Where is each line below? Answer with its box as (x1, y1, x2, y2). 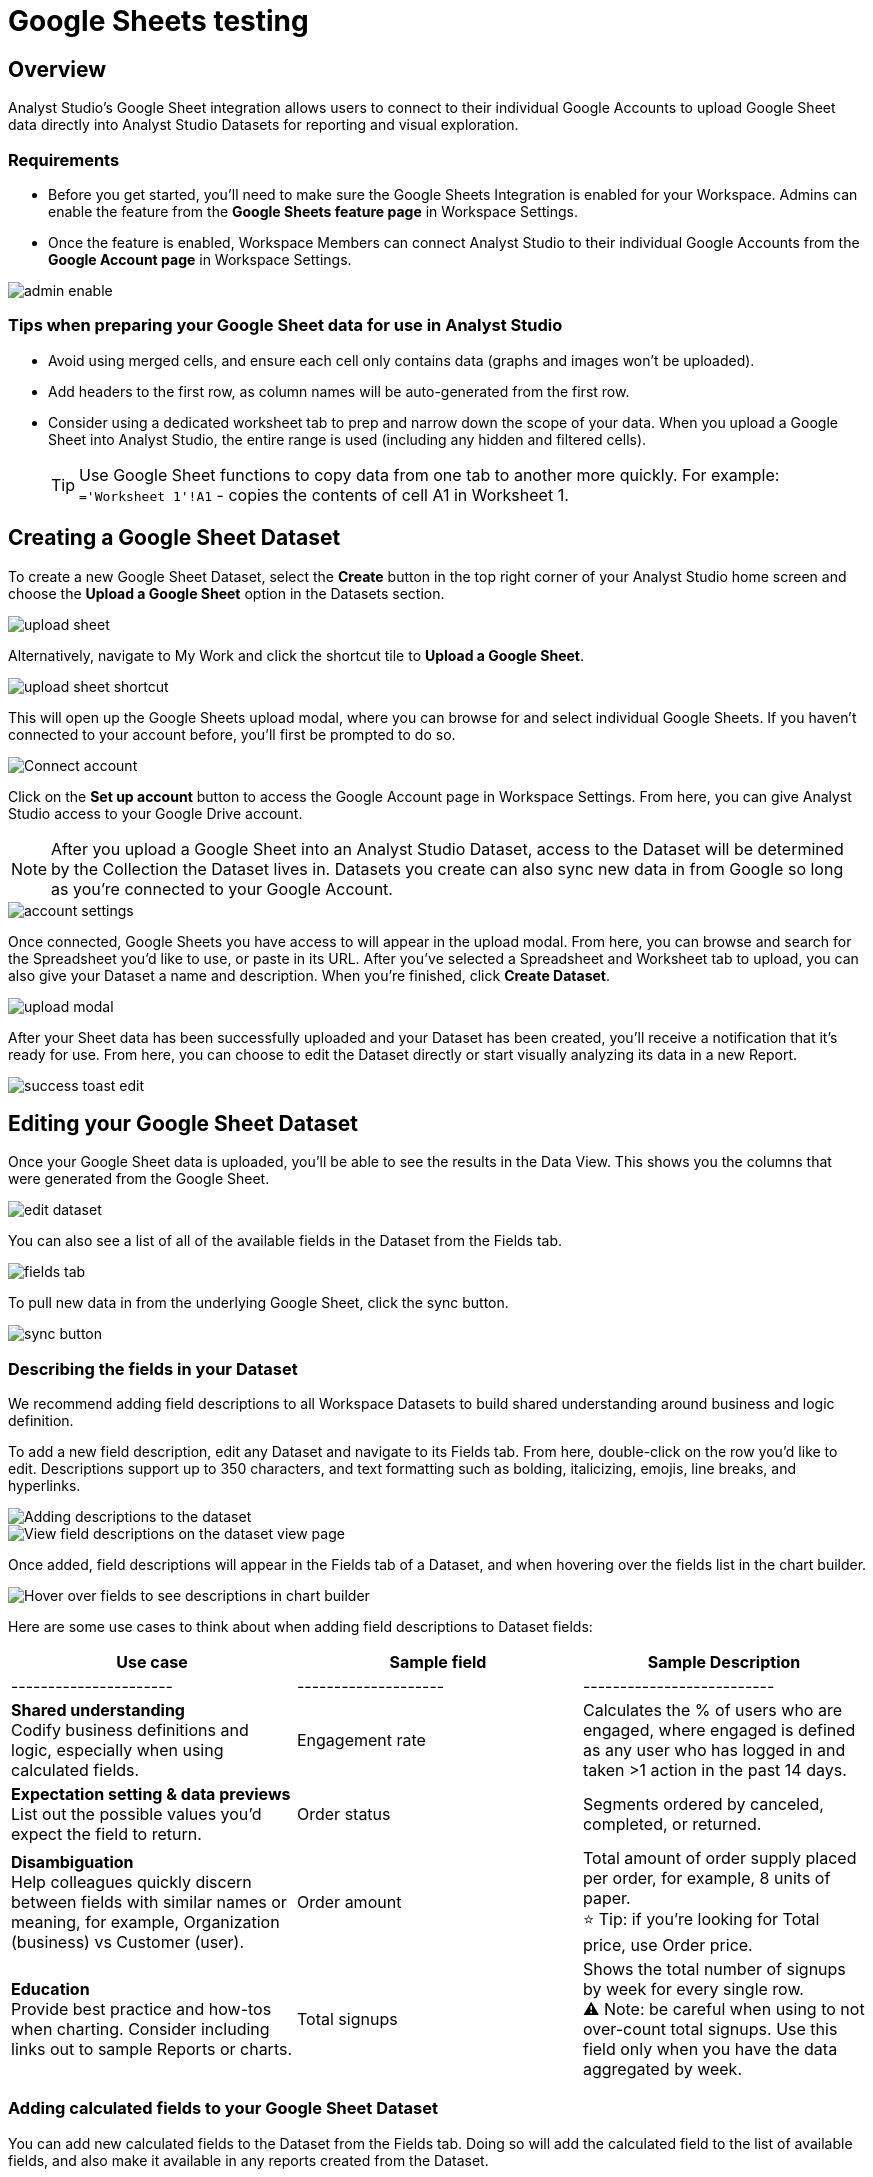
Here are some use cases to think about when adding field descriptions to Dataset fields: (8, 1618, 593, 1636)
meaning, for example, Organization (11, 1911, 280, 1932)
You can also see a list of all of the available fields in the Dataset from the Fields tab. (8, 1232, 563, 1250)
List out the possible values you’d (11, 1804, 262, 1825)
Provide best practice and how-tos (11, 1999, 272, 2020)
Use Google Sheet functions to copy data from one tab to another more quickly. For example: (79, 464, 780, 485)
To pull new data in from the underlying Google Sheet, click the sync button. (8, 1294, 509, 1312)
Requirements (8, 149, 120, 170)
